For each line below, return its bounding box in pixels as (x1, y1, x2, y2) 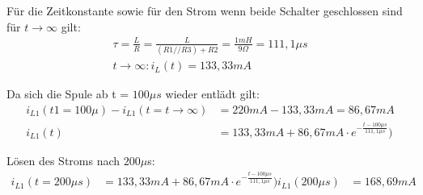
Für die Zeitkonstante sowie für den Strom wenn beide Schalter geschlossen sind (6, 2, 403, 19)
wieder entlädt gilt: (165, 85, 260, 102)
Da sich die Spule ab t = (6, 85, 129, 102)
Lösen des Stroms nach (6, 151, 121, 168)
